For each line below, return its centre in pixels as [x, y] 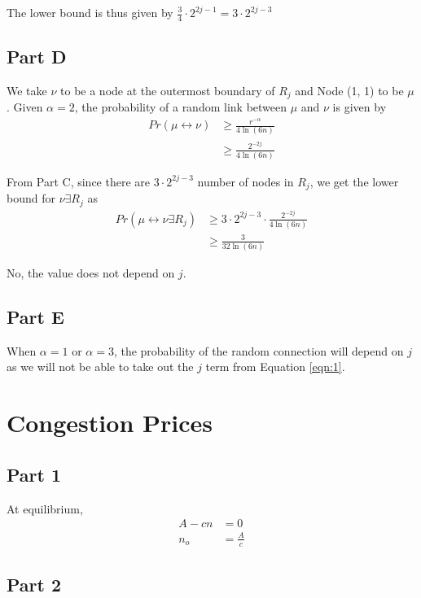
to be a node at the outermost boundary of [168, 91]
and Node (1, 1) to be [349, 91]
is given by [360, 107]
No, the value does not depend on [91, 273]
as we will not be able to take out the [100, 367]
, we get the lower [354, 181]
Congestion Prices [110, 423]
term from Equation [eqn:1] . [275, 367]
